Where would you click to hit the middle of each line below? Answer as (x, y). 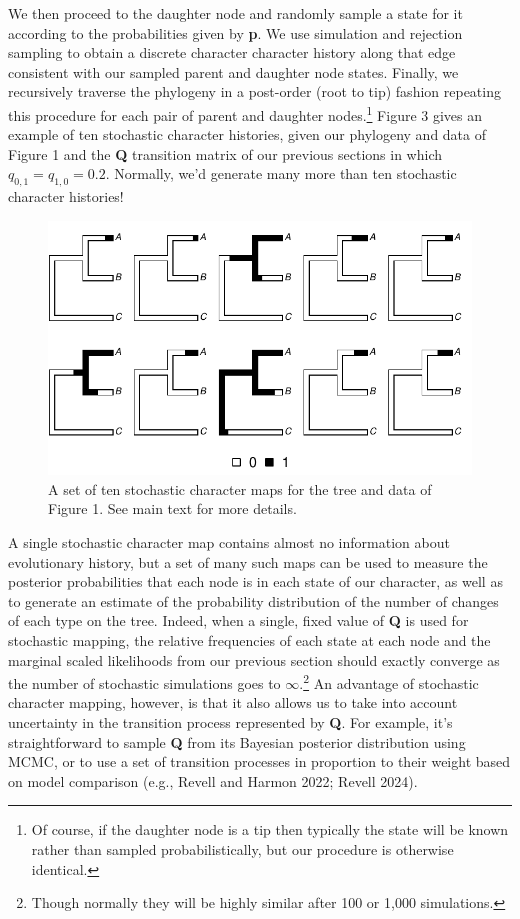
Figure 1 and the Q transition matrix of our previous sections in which (225, 153)
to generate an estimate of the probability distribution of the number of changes (253, 600)
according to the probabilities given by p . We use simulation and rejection (235, 32)
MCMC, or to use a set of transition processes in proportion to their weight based (259, 761)
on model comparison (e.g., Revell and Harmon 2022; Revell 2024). (213, 780)
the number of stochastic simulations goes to (144, 682)
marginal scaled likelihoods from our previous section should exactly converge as (254, 659)
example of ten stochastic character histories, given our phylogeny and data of (247, 134)
